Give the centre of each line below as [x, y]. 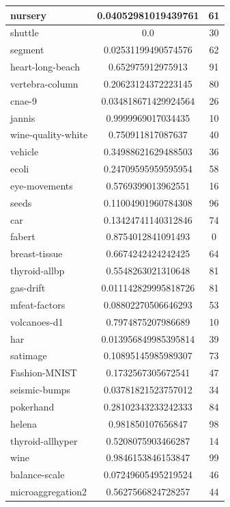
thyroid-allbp [38, 271]
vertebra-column [44, 83]
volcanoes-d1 [37, 321]
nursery [28, 15]
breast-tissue [37, 253]
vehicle [25, 152]
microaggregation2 [49, 492]
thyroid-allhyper [44, 440]
